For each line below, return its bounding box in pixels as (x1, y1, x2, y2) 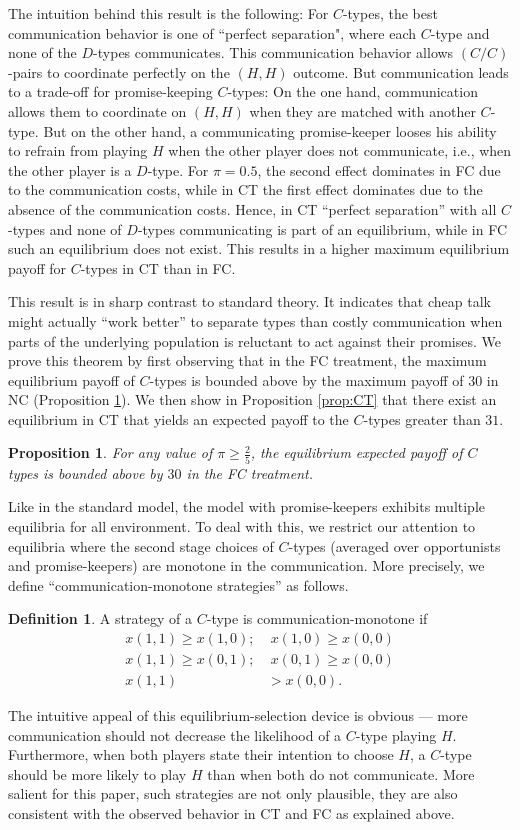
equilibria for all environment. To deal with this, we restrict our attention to (8, 515, 476, 536)
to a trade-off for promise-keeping (8, 81, 213, 102)
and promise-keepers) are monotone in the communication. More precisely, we (8, 555, 485, 576)
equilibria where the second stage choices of (8, 535, 274, 556)
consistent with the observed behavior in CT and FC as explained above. (8, 803, 455, 823)
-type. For (147, 159, 209, 180)
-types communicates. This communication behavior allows (93, 42, 454, 63)
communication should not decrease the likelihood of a (8, 724, 342, 745)
